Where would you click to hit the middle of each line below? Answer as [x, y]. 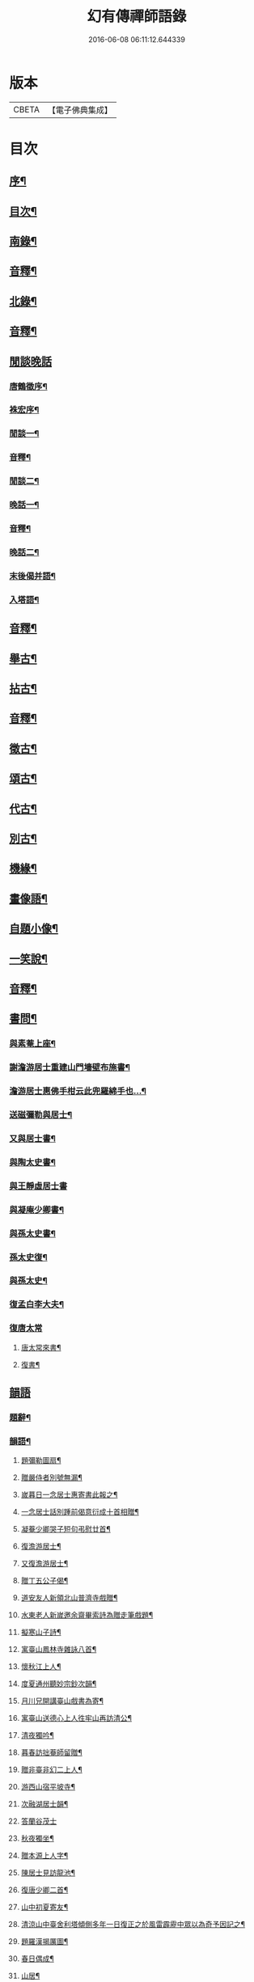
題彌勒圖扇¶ [41, 1460]
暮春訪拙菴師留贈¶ [52, 1752]
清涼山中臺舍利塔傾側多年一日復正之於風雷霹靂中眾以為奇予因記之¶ [133, 1925]
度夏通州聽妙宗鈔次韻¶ [59, 1684]
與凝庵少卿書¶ [36, 1210]
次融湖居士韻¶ [44, 1804]
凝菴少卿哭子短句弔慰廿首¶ [66, 1529]
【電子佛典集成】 [80, 110]
